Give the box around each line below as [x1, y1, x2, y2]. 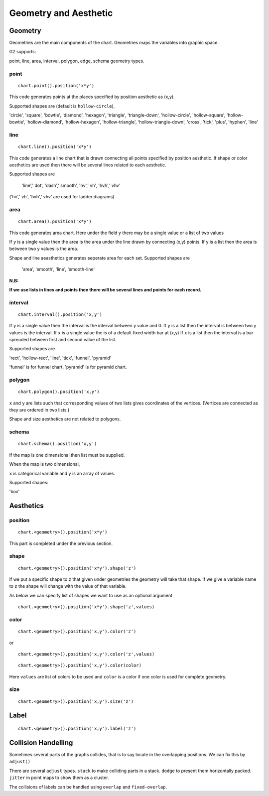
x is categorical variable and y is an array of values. [9, 470, 116, 476]
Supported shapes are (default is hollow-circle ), [9, 103, 115, 109]
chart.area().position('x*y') [18, 219, 92, 224]
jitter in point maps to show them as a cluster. [9, 775, 109, 781]
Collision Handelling [9, 738, 73, 747]
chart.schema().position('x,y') [18, 441, 97, 447]
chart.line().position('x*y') [18, 144, 92, 149]
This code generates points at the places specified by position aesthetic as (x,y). [9, 94, 175, 100]
